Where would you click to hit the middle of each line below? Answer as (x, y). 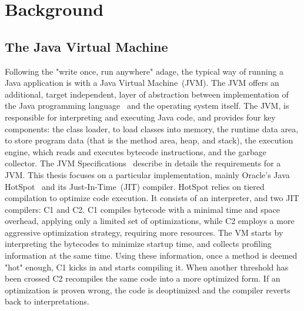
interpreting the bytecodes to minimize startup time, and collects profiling (138, 244)
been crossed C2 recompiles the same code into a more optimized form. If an (143, 278)
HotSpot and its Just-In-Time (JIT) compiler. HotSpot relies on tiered (135, 186)
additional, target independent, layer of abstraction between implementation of (147, 94)
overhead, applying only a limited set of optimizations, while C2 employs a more (150, 221)
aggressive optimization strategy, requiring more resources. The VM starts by (144, 232)
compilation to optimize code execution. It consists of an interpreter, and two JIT (152, 198)
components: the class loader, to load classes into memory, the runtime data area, (152, 128)
